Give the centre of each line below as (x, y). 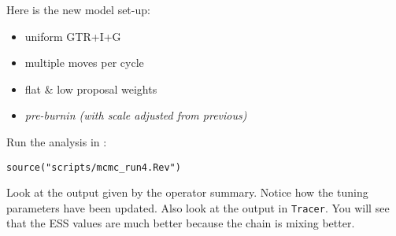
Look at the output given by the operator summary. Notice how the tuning (187, 192)
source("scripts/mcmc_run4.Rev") (94, 167)
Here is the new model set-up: (78, 9)
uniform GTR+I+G (73, 36)
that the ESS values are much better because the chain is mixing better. (181, 223)
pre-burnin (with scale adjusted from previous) (136, 115)
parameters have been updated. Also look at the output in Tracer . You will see (198, 207)
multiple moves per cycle (84, 63)
